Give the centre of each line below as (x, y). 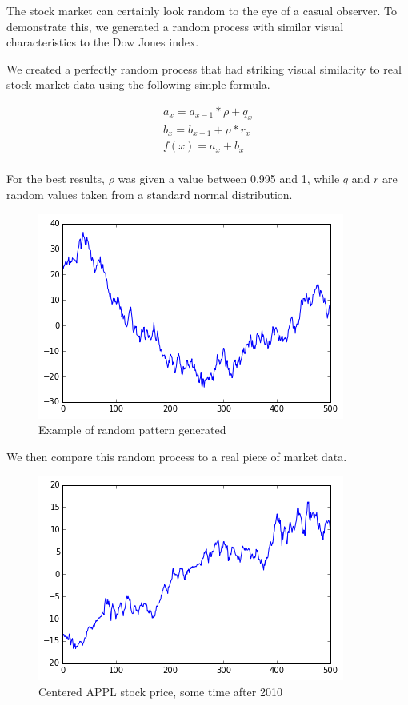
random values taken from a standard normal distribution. (150, 194)
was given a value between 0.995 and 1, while (229, 179)
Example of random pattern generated (132, 430)
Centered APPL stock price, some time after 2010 (160, 691)
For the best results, (56, 179)
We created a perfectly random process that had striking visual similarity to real (204, 68)
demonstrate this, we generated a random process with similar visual (175, 26)
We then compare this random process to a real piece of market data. (177, 456)
